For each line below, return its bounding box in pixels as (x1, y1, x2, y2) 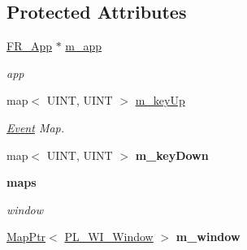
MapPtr (6, 228, 46, 245)
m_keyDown (135, 146, 209, 163)
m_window (175, 228, 240, 245)
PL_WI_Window (64, 228, 154, 245)
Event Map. (6, 119, 65, 136)
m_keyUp (135, 92, 185, 109)
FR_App (6, 37, 53, 54)
